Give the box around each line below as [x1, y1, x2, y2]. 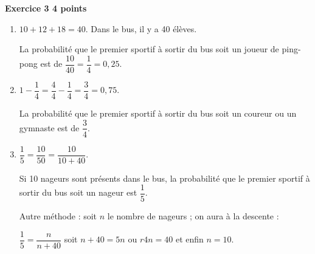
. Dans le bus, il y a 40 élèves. [85, 22, 197, 35]
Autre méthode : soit [19, 210, 97, 222]
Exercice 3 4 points [5, 2, 87, 14]
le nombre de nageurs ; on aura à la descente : [107, 210, 279, 222]
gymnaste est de [19, 121, 80, 134]
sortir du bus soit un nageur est [19, 186, 137, 199]
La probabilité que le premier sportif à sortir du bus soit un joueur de [19, 43, 279, 55]
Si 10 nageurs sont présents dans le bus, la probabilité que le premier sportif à [19, 171, 310, 184]
